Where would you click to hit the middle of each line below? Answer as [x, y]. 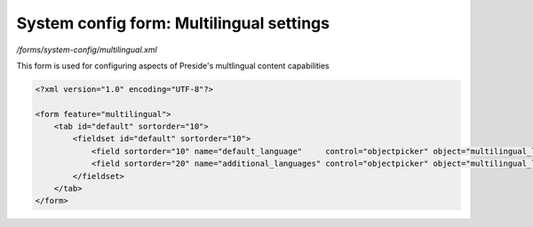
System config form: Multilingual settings [173, 23]
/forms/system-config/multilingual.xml [87, 50]
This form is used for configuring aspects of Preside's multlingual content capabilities [173, 66]
